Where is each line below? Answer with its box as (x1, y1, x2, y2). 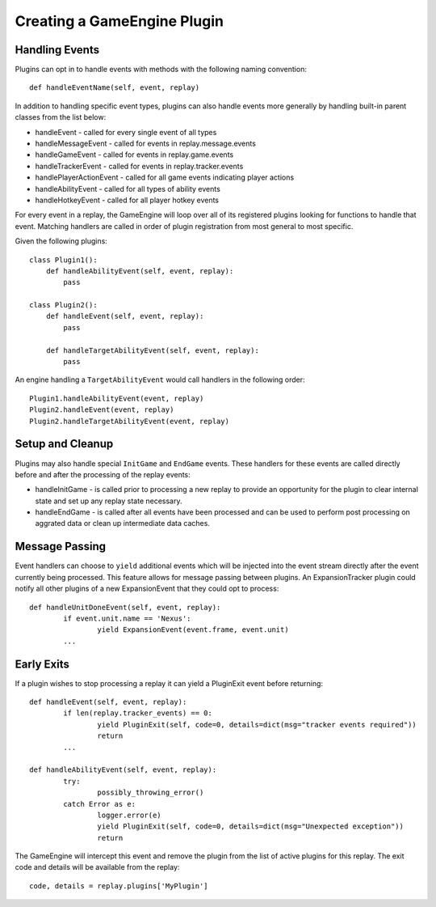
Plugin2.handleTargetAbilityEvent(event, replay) (29, 417, 230, 426)
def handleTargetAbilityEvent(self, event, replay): (45, 345, 260, 355)
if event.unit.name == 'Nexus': (63, 613, 191, 623)
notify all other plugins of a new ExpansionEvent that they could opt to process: (15, 583, 279, 594)
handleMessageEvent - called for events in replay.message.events (35, 138, 256, 149)
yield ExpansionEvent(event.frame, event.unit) (97, 625, 290, 634)
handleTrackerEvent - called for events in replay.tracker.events (35, 161, 244, 171)
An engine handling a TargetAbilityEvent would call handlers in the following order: (15, 375, 306, 384)
